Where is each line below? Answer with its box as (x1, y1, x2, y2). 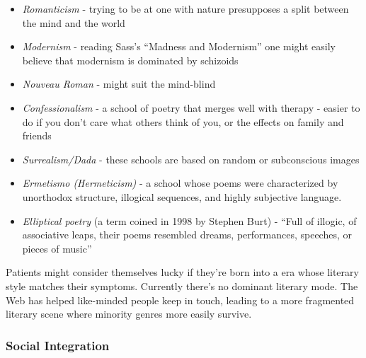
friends (22, 128, 52, 143)
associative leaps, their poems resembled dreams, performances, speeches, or (22, 227, 352, 242)
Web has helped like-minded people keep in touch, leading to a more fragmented (6, 292, 355, 307)
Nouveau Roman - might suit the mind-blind (22, 76, 216, 91)
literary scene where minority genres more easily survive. (6, 306, 252, 321)
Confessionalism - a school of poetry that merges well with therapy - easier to (22, 100, 360, 115)
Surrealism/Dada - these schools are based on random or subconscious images (22, 151, 360, 166)
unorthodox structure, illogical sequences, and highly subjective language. (22, 189, 342, 204)
